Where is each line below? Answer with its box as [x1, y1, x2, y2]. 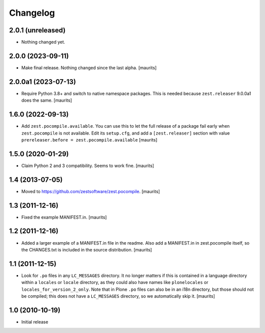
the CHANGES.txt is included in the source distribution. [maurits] [21, 247, 152, 252]
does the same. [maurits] [21, 97, 72, 103]
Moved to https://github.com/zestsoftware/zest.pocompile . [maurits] [21, 188, 160, 194]
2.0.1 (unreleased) [9, 26, 66, 34]
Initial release [21, 319, 49, 325]
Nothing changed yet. [21, 39, 66, 45]
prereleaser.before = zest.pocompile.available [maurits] [21, 137, 158, 142]
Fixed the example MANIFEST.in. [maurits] [21, 214, 107, 220]
